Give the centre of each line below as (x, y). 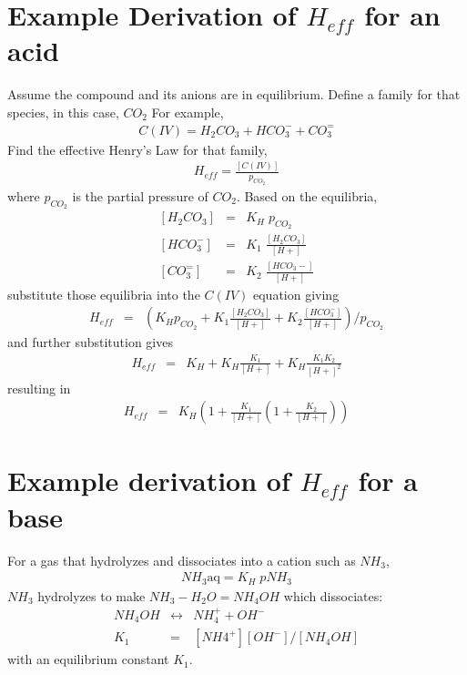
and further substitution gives (90, 342)
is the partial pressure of (140, 195)
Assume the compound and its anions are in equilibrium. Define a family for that (234, 94)
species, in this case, (63, 112)
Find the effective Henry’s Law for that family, (137, 149)
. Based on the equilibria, (307, 195)
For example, (188, 112)
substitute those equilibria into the (104, 294)
